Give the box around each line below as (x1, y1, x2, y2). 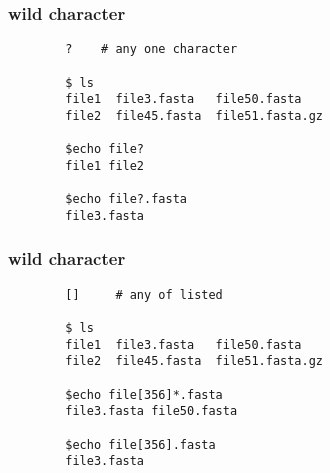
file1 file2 (65, 158, 145, 173)
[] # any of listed (65, 287, 223, 302)
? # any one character (65, 42, 238, 57)
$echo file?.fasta (65, 192, 187, 207)
